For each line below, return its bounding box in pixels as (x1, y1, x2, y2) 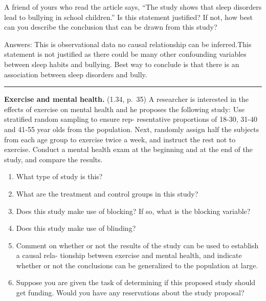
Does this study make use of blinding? (16, 223, 136, 233)
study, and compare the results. (4, 154, 103, 164)
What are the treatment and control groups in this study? (16, 188, 198, 199)
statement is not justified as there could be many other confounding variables (4, 49, 247, 59)
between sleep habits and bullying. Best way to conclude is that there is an (4, 58, 239, 69)
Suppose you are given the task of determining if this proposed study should (16, 277, 256, 288)
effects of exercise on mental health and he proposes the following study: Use (4, 103, 245, 114)
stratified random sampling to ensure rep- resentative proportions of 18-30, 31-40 (4, 114, 257, 124)
